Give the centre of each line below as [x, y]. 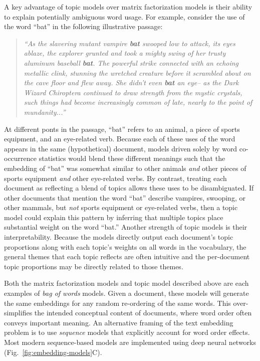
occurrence [21, 158]
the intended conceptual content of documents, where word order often [143, 313]
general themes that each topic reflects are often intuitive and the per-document [127, 256]
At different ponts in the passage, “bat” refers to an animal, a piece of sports [122, 129]
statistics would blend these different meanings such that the [132, 158]
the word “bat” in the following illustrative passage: [83, 26]
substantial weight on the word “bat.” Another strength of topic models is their [126, 227]
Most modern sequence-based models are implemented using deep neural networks [130, 342]
